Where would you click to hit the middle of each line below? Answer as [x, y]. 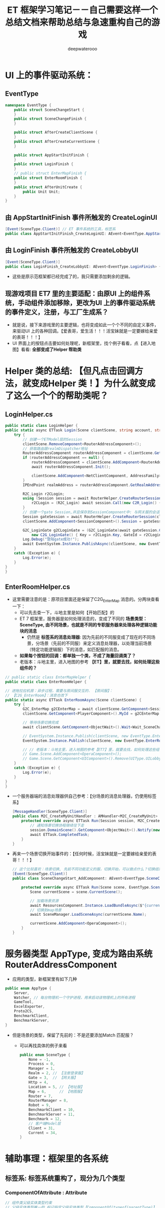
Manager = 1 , [42, 1069]
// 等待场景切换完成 [41, 723]
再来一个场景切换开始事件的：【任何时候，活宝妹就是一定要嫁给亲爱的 [82, 854]
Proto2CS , [24, 1011]
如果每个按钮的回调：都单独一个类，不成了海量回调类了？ [78, 656]
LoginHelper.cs [29, 414]
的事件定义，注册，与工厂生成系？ [57, 312]
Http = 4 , [39, 1082]
